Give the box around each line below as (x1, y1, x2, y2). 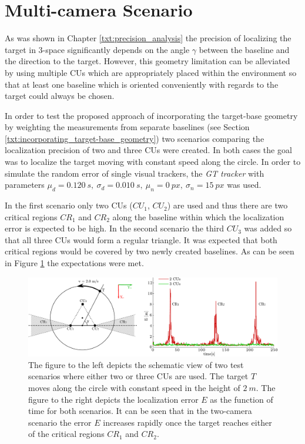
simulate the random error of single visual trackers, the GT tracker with (5, 167, 264, 179)
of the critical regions (28, 428, 105, 440)
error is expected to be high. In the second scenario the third (5, 222, 224, 234)
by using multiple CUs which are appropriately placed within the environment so (5, 66, 297, 78)
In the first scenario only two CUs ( (5, 199, 133, 211)
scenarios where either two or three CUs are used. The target (28, 370, 249, 382)
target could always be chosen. (5, 90, 115, 102)
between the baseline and (199, 43, 290, 55)
